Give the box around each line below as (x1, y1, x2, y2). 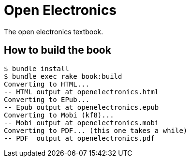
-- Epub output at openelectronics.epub (4, 103, 159, 111)
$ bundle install (4, 64, 69, 73)
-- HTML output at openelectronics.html (4, 88, 159, 96)
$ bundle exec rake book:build (4, 72, 122, 80)
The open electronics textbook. (4, 27, 103, 36)
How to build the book (4, 44, 111, 57)
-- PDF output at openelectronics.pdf (4, 134, 155, 142)
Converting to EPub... (4, 95, 90, 103)
